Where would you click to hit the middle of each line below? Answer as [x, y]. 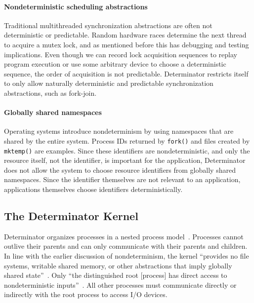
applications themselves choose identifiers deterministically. [93, 189]
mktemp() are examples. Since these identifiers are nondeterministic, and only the [127, 150]
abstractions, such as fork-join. [50, 93]
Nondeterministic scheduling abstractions [76, 6]
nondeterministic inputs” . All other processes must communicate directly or [120, 284]
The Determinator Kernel [71, 216]
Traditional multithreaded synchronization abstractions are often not [108, 25]
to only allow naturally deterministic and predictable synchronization [109, 83]
